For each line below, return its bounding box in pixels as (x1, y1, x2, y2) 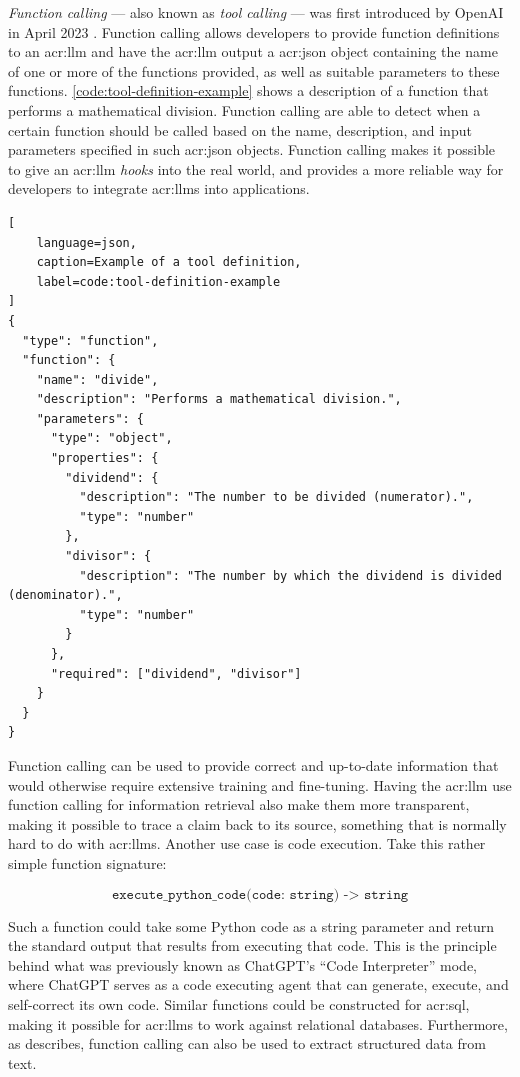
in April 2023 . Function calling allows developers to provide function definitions (8, 21, 500, 42)
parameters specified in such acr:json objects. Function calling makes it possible (8, 139, 496, 160)
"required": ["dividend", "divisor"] (50, 666, 302, 681)
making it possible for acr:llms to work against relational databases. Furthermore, (8, 1013, 508, 1034)
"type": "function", (22, 333, 159, 348)
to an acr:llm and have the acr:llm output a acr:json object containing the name (8, 41, 498, 62)
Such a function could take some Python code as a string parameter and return (8, 915, 494, 936)
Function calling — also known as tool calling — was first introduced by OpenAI (8, 2, 504, 22)
